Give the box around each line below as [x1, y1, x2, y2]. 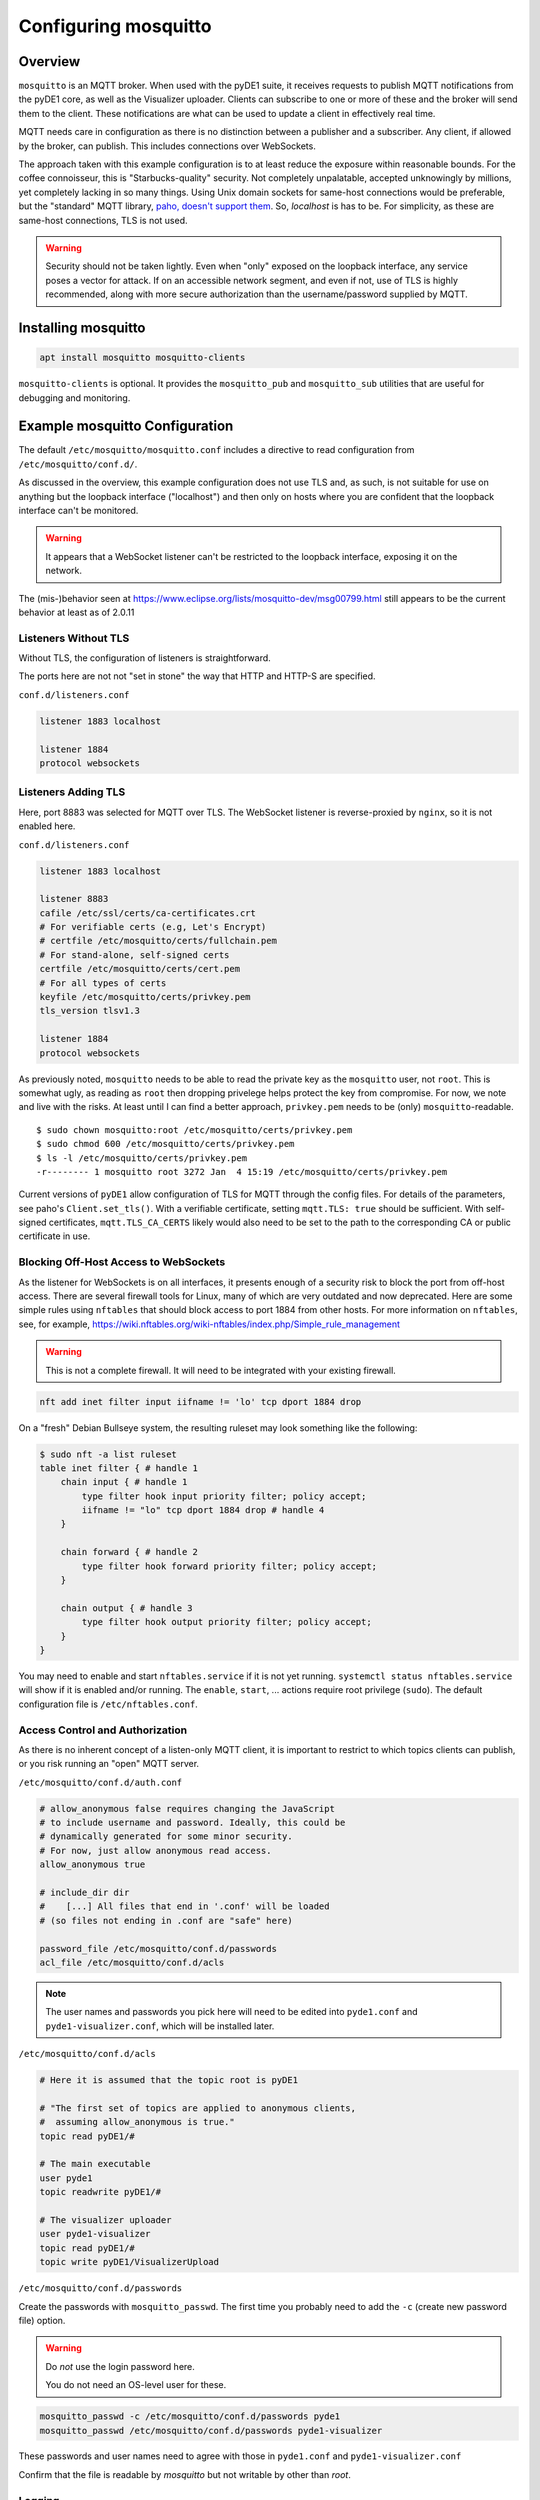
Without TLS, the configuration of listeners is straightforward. [18, 652, 272, 664]
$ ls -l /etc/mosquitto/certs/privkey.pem [36, 1152, 248, 1164]
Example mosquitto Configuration [18, 418, 234, 435]
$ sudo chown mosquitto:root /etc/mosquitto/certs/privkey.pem [36, 1124, 353, 1135]
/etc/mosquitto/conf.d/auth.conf [18, 1776, 183, 1788]
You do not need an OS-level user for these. [45, 2379, 227, 2391]
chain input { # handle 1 [60, 1476, 188, 1488]
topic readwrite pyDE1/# [39, 2186, 162, 2198]
